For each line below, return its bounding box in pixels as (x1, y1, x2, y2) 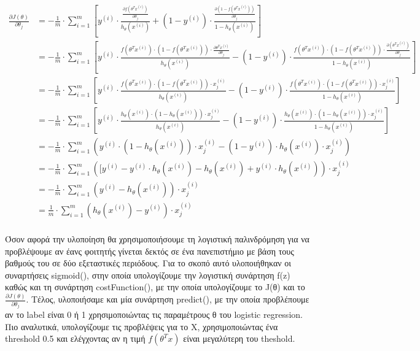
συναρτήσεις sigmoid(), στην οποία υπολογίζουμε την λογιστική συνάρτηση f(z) (5, 268, 290, 281)
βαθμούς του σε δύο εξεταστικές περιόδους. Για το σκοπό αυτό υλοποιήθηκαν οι (5, 256, 291, 269)
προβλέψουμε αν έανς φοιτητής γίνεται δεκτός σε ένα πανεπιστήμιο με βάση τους (5, 244, 294, 257)
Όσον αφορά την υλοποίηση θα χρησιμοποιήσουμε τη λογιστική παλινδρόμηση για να (5, 232, 309, 245)
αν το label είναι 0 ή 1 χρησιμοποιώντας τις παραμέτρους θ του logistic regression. (5, 308, 303, 321)
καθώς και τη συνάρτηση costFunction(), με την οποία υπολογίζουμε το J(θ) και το (5, 280, 305, 293)
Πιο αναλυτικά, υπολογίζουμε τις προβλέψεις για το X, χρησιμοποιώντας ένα (5, 320, 278, 333)
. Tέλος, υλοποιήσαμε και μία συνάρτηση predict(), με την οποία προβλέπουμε (26, 293, 309, 306)
